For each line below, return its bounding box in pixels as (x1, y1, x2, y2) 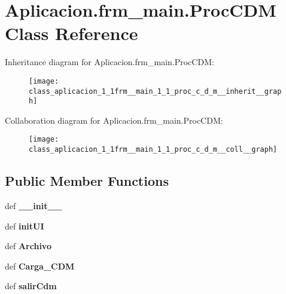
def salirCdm (5, 280, 57, 292)
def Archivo (5, 240, 51, 252)
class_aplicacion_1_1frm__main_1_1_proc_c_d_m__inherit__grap (29, 87, 282, 96)
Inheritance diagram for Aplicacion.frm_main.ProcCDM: (5, 56, 214, 68)
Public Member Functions (5, 171, 169, 190)
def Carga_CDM (5, 259, 75, 272)
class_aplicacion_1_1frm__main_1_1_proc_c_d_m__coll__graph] (29, 145, 278, 154)
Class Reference (5, 21, 138, 45)
